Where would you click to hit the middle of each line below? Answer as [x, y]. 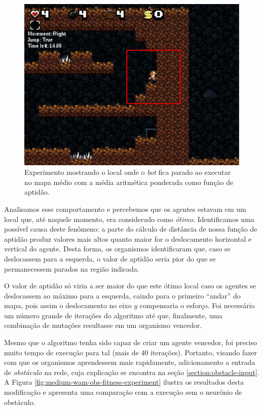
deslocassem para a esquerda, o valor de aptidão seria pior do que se [110, 258]
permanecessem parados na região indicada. [72, 268]
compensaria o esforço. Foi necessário [197, 305]
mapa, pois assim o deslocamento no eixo [68, 305]
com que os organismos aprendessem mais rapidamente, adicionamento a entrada [130, 362]
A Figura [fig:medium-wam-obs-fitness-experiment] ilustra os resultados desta [124, 382]
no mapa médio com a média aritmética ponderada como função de [129, 182]
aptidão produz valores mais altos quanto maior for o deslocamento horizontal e [128, 238]
